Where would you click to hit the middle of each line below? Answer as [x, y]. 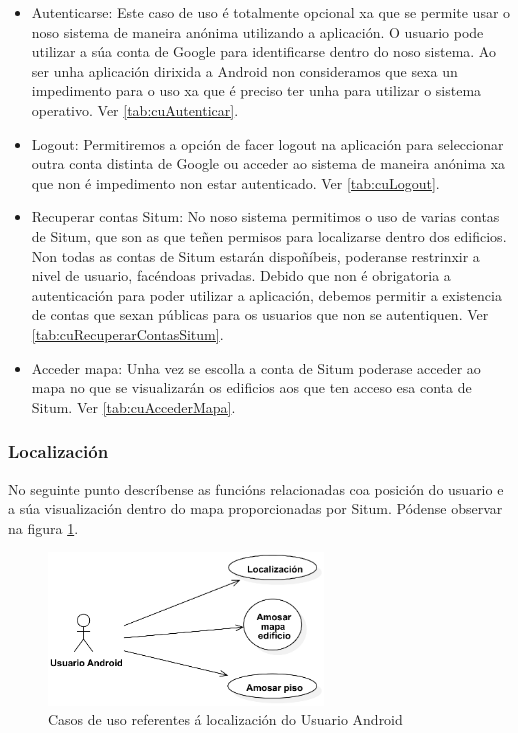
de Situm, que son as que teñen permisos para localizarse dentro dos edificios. [269, 235]
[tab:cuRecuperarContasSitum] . [127, 333]
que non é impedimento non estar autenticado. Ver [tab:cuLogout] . [235, 182]
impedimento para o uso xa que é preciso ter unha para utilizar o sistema [256, 90]
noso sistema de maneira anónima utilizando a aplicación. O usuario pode [257, 31]
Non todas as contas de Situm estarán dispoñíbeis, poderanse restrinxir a [255, 255]
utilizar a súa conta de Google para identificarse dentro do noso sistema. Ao [263, 51]
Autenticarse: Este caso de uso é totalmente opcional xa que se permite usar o [271, 12]
